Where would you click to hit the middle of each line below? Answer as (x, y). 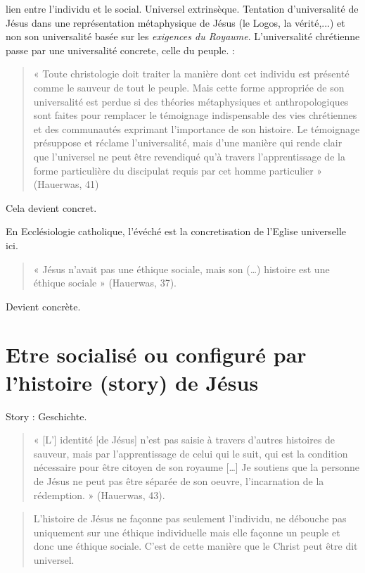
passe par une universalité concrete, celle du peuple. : (120, 50)
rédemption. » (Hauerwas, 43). (99, 495)
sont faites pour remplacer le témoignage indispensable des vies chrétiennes (195, 115)
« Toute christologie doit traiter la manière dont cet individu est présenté (191, 74)
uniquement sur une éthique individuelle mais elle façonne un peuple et (187, 532)
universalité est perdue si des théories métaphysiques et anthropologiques (191, 101)
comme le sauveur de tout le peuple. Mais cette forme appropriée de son (189, 87)
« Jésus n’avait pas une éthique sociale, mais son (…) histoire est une (181, 269)
